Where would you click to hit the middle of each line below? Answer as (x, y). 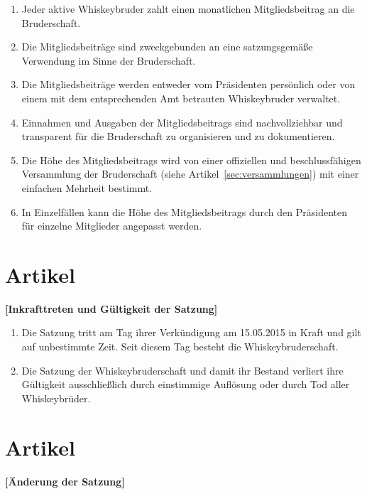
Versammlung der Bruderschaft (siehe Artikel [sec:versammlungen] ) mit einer (190, 174)
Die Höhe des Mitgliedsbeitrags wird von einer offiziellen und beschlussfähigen (191, 160)
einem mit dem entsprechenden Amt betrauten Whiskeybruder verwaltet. (181, 98)
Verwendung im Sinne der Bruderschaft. (109, 60)
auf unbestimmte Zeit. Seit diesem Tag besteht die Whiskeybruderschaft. (180, 347)
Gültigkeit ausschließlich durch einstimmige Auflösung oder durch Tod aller (186, 384)
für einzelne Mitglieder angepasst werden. (112, 226)
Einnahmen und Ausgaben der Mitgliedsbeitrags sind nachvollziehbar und (182, 122)
